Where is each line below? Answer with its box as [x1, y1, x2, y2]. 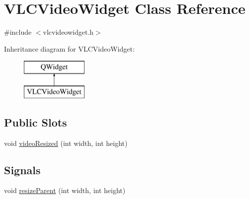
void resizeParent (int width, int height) [4, 185, 126, 196]
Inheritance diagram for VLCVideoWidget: [4, 43, 135, 54]
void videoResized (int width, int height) [4, 137, 128, 148]
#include [4, 27, 32, 37]
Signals [4, 162, 41, 177]
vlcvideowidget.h [43, 27, 94, 37]
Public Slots [4, 114, 67, 130]
